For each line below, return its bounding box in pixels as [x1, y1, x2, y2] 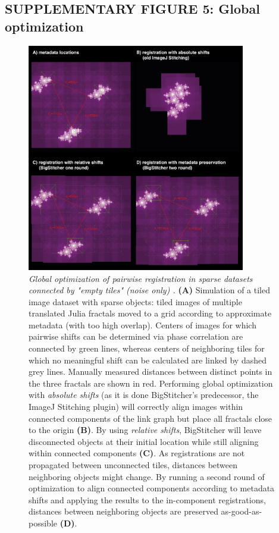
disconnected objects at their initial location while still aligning [29, 435, 259, 447]
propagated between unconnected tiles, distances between [29, 459, 238, 471]
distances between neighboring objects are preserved [29, 505, 218, 518]
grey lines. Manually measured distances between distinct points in [29, 365, 272, 378]
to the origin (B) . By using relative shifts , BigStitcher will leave [29, 424, 262, 436]
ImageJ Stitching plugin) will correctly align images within [29, 400, 243, 413]
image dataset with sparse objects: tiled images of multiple [29, 295, 242, 308]
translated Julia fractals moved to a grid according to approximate [29, 307, 272, 319]
